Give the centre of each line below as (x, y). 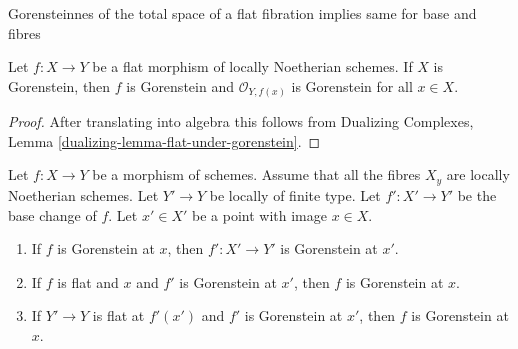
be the (477, 194)
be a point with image (259, 214)
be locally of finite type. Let (295, 194)
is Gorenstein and (180, 85)
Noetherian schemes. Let (83, 194)
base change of (52, 214)
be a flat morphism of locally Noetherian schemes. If (252, 66)
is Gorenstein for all (352, 85)
